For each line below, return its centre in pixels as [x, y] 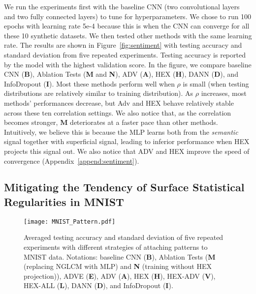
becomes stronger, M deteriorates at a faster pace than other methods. [111, 122]
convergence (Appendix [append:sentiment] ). [72, 161]
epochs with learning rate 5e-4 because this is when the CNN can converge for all [127, 26]
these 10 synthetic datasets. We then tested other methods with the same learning [128, 35]
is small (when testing [216, 83]
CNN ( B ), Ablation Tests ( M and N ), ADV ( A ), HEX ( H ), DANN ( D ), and [121, 74]
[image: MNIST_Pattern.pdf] [70, 221]
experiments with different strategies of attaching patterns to [116, 247]
